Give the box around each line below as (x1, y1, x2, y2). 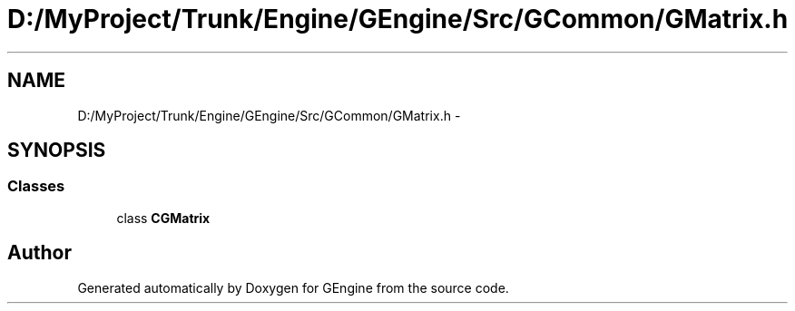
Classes (7, 177, 65, 196)
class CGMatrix (116, 209, 211, 226)
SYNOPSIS (7, 139, 106, 162)
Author (7, 241, 72, 265)
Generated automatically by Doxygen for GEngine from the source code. (77, 279, 509, 296)
